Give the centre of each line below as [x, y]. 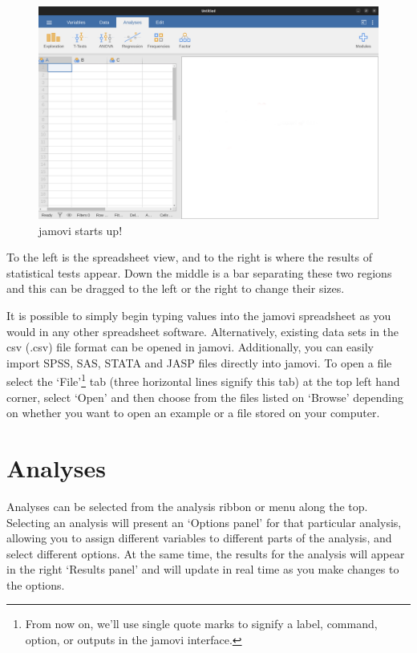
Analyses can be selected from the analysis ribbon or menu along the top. [187, 506]
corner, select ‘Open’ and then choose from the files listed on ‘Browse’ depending [205, 397]
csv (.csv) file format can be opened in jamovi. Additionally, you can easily [190, 347]
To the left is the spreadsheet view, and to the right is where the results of [189, 257]
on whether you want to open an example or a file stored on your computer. [193, 413]
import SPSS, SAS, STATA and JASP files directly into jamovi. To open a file [199, 362]
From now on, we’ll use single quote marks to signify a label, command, [201, 624]
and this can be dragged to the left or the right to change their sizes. [176, 288]
